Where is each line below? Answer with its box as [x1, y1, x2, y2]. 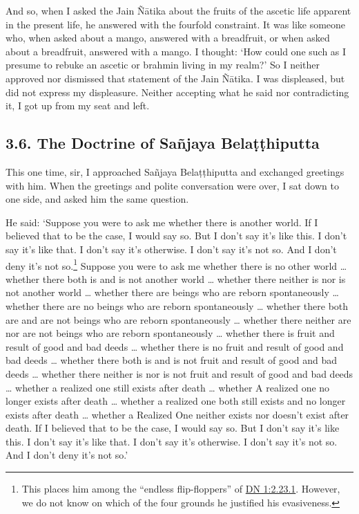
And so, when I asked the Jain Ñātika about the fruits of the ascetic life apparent [6, 3, 351, 17]
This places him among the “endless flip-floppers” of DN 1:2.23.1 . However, [21, 481, 340, 496]
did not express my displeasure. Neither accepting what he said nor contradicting [6, 84, 349, 99]
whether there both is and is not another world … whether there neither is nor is [6, 271, 346, 286]
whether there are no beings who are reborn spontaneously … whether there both [6, 298, 349, 313]
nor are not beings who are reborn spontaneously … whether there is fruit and [6, 326, 335, 340]
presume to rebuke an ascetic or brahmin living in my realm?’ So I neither [6, 57, 320, 72]
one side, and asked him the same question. [6, 192, 189, 206]
